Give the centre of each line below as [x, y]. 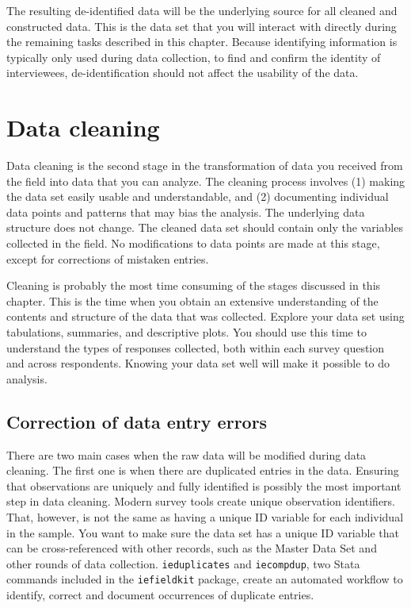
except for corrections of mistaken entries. [108, 258]
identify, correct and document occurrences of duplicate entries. [160, 595]
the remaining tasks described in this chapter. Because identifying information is [202, 42]
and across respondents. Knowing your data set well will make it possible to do [198, 363]
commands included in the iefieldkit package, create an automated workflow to [205, 579]
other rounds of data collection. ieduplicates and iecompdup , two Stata [183, 563]
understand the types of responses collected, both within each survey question [196, 347]
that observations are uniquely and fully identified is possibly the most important [204, 485]
